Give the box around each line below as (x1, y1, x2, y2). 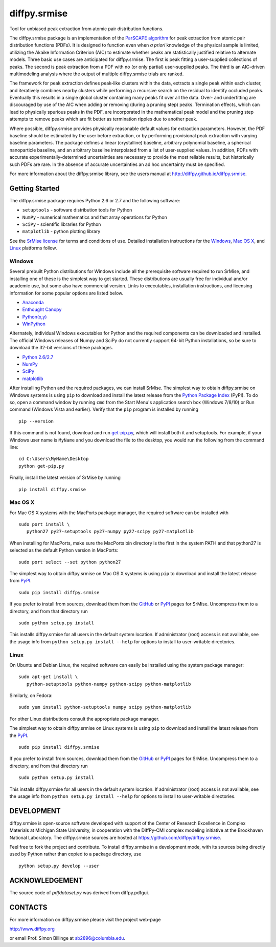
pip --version (18, 418, 54, 424)
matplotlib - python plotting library (22, 228, 101, 235)
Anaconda (22, 299, 44, 305)
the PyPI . (9, 732, 29, 739)
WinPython (22, 321, 45, 327)
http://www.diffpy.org (9, 926, 55, 932)
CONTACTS (9, 903, 48, 912)
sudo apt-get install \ (18, 674, 78, 680)
